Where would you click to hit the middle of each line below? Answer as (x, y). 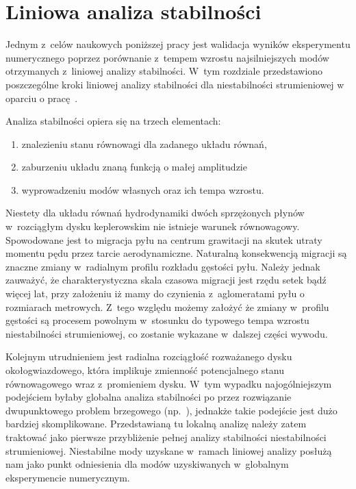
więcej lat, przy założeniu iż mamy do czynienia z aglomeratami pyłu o (155, 293)
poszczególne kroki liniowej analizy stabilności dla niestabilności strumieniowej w (175, 84)
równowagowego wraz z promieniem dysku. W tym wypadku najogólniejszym (169, 383)
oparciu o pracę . (42, 98)
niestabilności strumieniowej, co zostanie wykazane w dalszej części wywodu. (167, 333)
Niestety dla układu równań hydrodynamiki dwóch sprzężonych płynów (155, 213)
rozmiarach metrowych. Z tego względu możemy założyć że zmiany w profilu (167, 306)
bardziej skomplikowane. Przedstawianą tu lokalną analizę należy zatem (156, 424)
